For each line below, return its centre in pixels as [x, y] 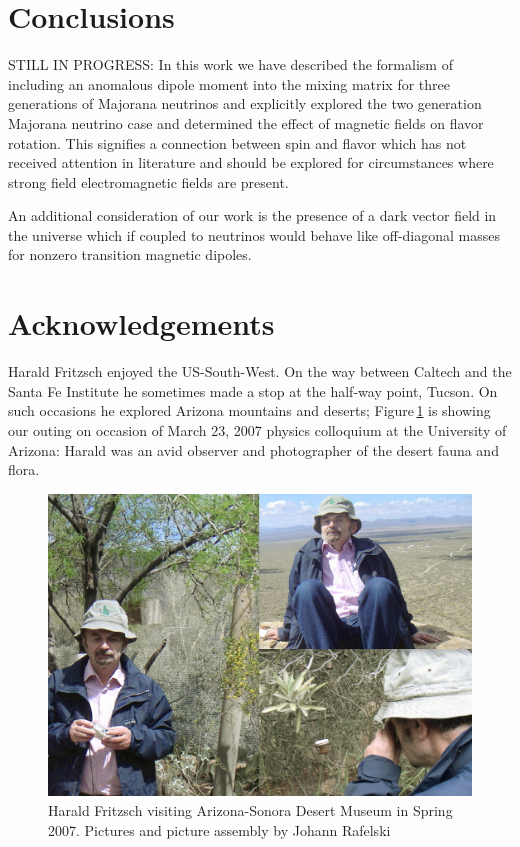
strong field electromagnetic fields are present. [148, 181]
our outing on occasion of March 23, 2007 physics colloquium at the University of [257, 429]
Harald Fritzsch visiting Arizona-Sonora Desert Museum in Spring [250, 810]
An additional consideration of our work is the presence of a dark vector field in [252, 215]
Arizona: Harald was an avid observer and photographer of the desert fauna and [253, 449]
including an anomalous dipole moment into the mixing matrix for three [229, 83]
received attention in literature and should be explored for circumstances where [251, 162]
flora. [24, 469]
